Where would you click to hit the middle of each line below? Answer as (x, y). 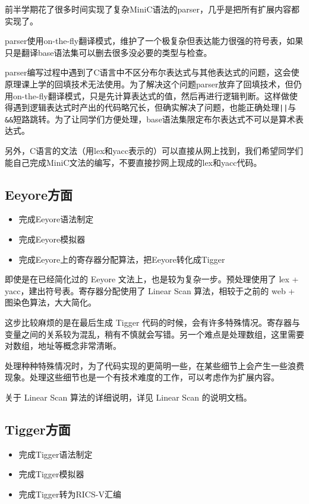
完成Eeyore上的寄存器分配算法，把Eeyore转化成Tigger (122, 259)
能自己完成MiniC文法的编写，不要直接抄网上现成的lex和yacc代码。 (133, 162)
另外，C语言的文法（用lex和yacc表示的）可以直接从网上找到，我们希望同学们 (154, 151)
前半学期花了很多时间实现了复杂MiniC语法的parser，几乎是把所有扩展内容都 (152, 9)
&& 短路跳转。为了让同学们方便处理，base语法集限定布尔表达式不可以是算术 (150, 119)
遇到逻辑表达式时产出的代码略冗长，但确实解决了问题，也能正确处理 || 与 (154, 107)
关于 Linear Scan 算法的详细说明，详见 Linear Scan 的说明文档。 (128, 397)
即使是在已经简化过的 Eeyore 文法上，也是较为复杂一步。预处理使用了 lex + (152, 279)
